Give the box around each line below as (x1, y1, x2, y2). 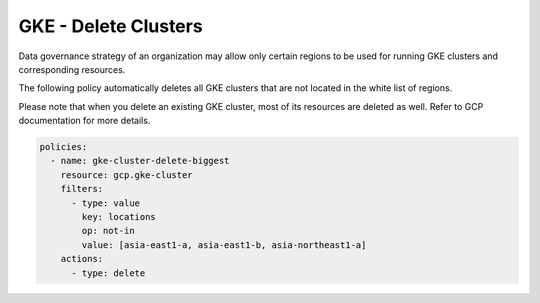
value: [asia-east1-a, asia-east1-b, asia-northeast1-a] (81, 239, 367, 250)
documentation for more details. (18, 115, 151, 127)
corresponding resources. (18, 63, 126, 75)
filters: (60, 183, 104, 195)
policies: (39, 141, 88, 153)
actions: (60, 253, 104, 265)
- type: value (71, 197, 140, 209)
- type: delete (71, 267, 146, 279)
